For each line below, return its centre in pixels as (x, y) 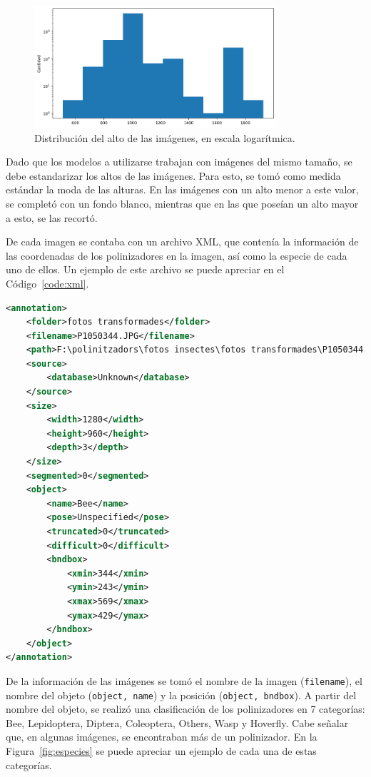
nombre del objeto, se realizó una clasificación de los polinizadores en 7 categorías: (185, 709)
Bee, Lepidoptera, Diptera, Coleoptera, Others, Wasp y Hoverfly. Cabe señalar (177, 722)
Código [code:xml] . (47, 283)
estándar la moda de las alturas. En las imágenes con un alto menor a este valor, (182, 189)
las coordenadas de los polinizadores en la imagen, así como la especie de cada (177, 255)
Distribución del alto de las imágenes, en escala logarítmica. (165, 137)
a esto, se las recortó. (52, 217)
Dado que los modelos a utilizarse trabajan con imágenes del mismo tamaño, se (179, 162)
